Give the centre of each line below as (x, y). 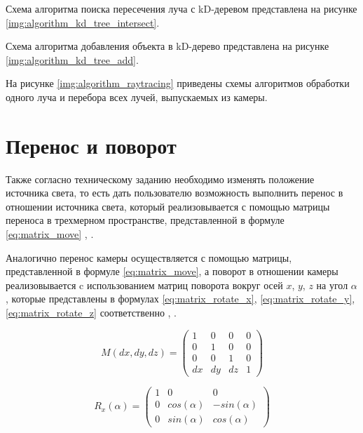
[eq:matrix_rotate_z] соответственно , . (91, 313)
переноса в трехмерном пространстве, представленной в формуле (145, 220)
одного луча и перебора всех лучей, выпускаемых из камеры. (137, 96)
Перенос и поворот (91, 145)
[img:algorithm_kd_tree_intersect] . (83, 22)
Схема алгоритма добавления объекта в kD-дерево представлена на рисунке (167, 46)
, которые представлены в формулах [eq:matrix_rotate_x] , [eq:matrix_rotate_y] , (180, 299)
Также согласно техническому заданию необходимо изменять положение (160, 179)
